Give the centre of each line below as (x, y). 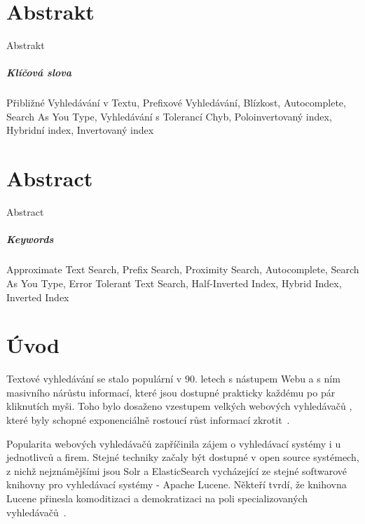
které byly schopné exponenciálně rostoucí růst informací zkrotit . (148, 420)
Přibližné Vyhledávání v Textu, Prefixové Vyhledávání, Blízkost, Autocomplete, (176, 103)
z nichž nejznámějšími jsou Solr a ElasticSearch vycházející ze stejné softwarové (177, 470)
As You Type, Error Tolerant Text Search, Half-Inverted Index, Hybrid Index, (174, 283)
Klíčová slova (39, 73)
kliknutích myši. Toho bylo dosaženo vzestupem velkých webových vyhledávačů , (179, 406)
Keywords (30, 239)
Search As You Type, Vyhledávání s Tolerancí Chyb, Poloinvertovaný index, (169, 116)
